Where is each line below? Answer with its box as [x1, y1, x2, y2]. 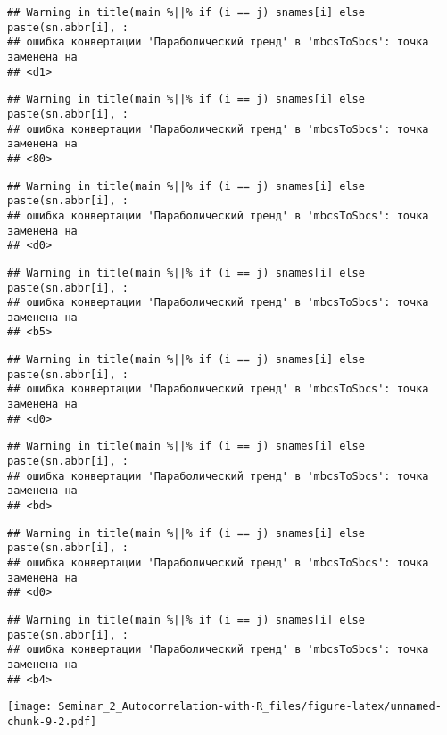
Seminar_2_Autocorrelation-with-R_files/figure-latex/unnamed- [58, 700, 442, 714]
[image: [7, 700, 53, 714]
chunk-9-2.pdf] [7, 714, 97, 728]
